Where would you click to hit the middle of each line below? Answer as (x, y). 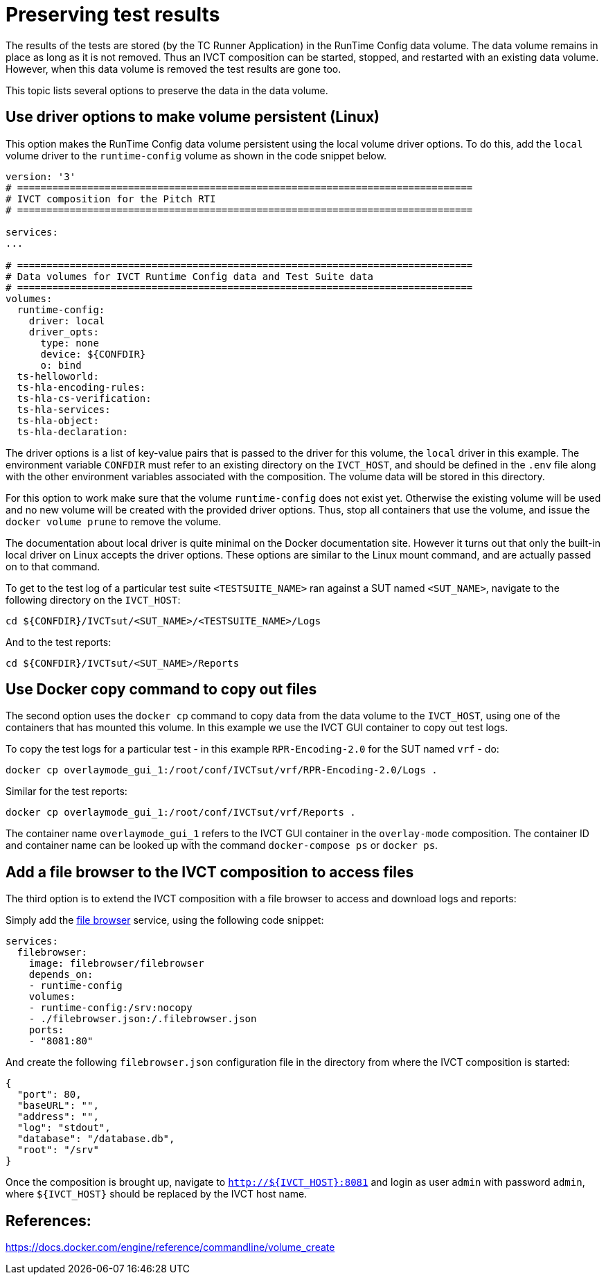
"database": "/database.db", (96, 1139)
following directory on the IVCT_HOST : (93, 599)
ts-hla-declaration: (73, 431)
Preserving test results (113, 15)
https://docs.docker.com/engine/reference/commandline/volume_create (170, 1247)
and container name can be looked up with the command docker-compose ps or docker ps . (222, 845)
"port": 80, (49, 1095)
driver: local (67, 321)
